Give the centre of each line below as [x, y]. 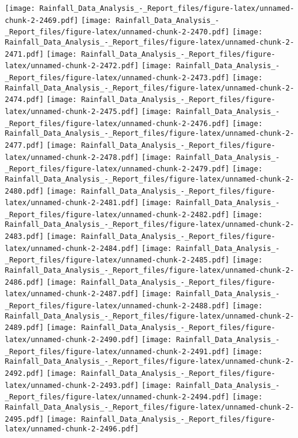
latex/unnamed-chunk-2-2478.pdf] [72, 157]
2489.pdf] [24, 328]
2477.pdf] [24, 145]
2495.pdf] [24, 419]
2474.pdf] [24, 100]
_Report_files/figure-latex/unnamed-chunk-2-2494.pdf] [117, 397]
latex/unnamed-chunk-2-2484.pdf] [72, 248]
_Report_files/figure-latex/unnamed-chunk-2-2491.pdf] [117, 351]
